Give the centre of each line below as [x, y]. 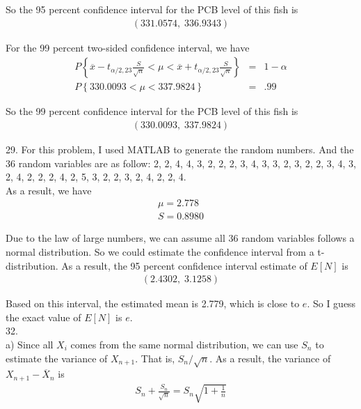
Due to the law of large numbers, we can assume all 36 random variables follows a [180, 238]
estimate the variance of [57, 358]
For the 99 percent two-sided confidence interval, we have [128, 47]
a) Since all [30, 344]
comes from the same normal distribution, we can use [184, 344]
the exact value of [43, 317]
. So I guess [331, 303]
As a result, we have [49, 190]
